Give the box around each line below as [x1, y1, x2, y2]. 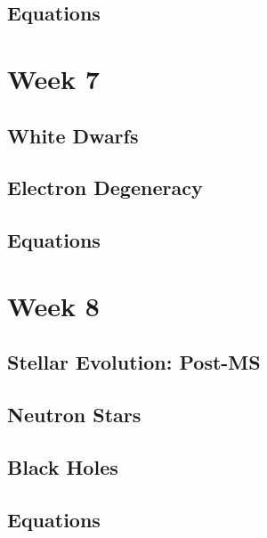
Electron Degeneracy [7, 174, 203, 201]
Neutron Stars [7, 401, 142, 428]
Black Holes [7, 452, 118, 480]
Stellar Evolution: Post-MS [7, 348, 261, 376]
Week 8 [7, 287, 100, 323]
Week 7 [7, 60, 100, 96]
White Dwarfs [7, 121, 139, 149]
